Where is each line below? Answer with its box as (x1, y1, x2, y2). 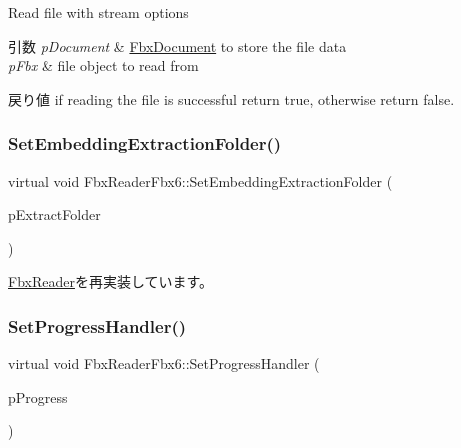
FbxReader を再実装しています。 (8, 271, 214, 292)
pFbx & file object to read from (8, 55, 199, 76)
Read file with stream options (8, 2, 189, 22)
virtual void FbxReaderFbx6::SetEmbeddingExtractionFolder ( (8, 170, 393, 191)
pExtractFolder (8, 204, 101, 225)
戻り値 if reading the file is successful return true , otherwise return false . (8, 88, 455, 109)
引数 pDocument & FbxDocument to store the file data (8, 35, 347, 56)
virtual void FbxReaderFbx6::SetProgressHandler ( (8, 353, 320, 374)
